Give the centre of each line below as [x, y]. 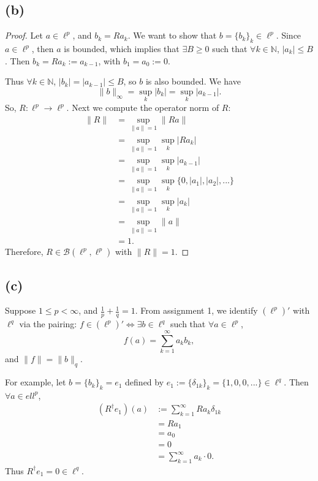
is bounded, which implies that [122, 48]
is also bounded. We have [193, 81]
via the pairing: [48, 324]
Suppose [21, 310]
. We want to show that [172, 35]
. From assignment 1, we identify [196, 310]
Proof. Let [24, 35]
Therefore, [24, 252]
